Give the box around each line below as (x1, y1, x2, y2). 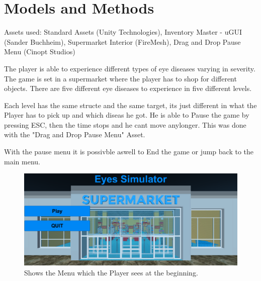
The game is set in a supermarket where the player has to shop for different (4, 73, 237, 83)
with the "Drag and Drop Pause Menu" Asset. (4, 129, 145, 140)
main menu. (4, 156, 40, 166)
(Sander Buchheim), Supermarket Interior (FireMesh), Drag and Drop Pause (4, 36, 241, 47)
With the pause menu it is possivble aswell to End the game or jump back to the (4, 146, 254, 157)
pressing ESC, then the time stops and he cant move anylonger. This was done (4, 119, 246, 130)
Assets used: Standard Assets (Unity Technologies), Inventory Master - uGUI (4, 27, 242, 37)
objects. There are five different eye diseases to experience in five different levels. (4, 83, 252, 93)
